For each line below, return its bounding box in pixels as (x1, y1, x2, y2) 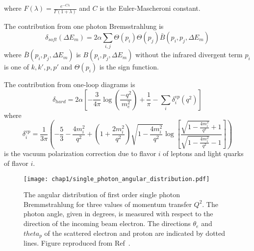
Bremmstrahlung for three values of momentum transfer (24, 199, 192, 209)
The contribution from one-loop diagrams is (4, 79, 135, 90)
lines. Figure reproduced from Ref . (24, 238, 130, 248)
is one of (4, 62, 29, 72)
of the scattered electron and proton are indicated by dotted (44, 228, 226, 238)
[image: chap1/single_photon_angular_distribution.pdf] (24, 175, 210, 183)
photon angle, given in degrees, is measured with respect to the (24, 208, 213, 219)
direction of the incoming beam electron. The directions (24, 218, 191, 228)
